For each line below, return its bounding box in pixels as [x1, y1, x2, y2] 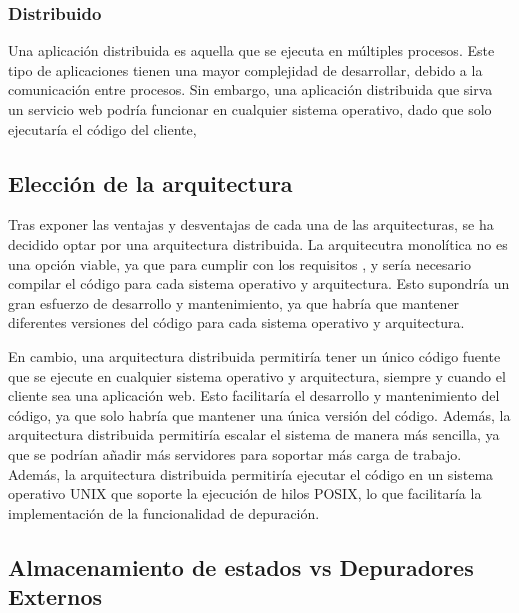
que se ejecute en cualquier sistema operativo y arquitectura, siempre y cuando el [8, 365, 506, 386]
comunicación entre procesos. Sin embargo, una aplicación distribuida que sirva [8, 79, 493, 100]
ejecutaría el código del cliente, [8, 118, 197, 139]
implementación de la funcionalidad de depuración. [8, 502, 320, 523]
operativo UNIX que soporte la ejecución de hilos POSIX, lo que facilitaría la [8, 483, 482, 504]
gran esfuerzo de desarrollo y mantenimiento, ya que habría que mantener [8, 292, 460, 313]
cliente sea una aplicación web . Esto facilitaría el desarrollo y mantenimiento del [8, 385, 500, 406]
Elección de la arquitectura [8, 167, 293, 198]
